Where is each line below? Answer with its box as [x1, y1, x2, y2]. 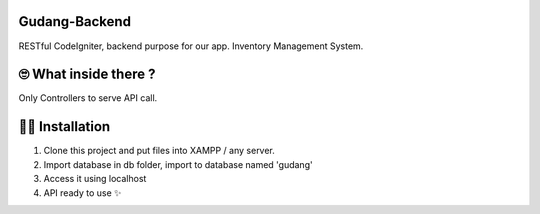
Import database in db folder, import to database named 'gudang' [43, 158, 314, 170]
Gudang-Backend [18, 13, 132, 30]
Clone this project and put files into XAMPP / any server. [43, 145, 275, 157]
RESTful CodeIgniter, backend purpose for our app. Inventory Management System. [18, 40, 364, 52]
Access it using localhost [43, 173, 147, 185]
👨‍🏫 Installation [18, 118, 111, 135]
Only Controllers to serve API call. [18, 92, 158, 104]
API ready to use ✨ [43, 186, 122, 199]
